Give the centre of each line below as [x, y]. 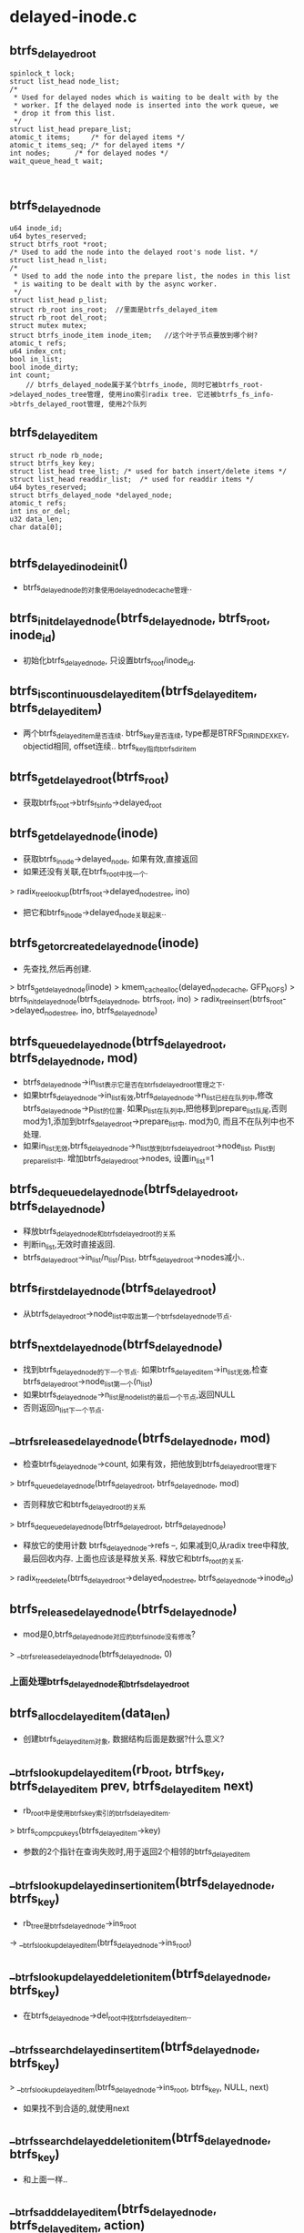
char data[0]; [36, 527]
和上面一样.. [45, 2179]
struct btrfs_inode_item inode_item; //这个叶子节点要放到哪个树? [134, 336]
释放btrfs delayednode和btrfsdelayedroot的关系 [99, 1233]
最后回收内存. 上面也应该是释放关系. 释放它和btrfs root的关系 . [133, 1559]
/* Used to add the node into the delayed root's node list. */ [134, 252]
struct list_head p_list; [58, 301]
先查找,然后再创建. [57, 968]
